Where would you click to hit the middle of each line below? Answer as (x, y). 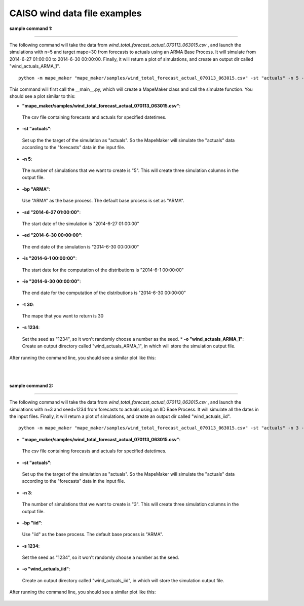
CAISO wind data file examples (75, 13)
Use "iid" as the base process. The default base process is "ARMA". (93, 534)
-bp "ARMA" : (36, 189)
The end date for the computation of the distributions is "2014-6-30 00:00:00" (104, 293)
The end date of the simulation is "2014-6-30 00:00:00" (81, 246)
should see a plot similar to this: (42, 96)
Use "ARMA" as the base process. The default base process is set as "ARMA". (103, 201)
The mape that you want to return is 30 (63, 316)
